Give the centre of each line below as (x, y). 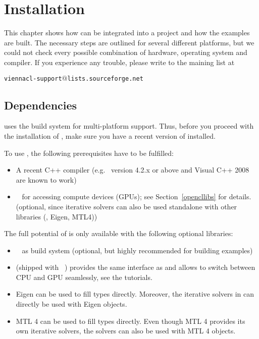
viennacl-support (33, 78)
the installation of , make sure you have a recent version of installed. (110, 135)
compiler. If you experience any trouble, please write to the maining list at (119, 62)
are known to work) (46, 179)
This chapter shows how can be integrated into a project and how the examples (127, 33)
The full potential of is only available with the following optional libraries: (119, 233)
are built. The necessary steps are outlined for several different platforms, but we (129, 42)
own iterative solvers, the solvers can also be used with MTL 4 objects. (126, 331)
